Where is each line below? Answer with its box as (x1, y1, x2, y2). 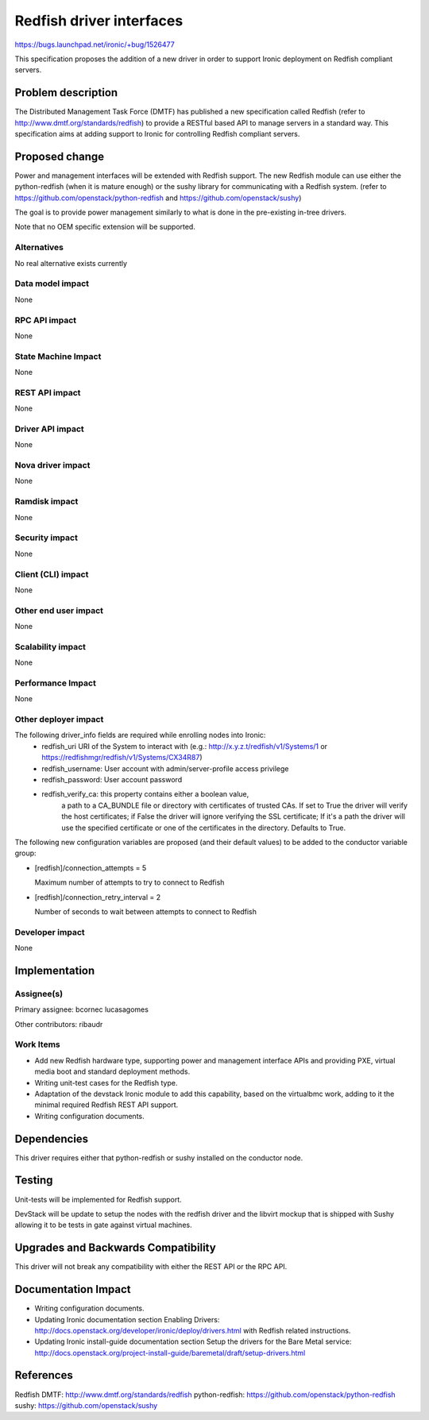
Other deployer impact (14, 714, 104, 725)
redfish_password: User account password (41, 775, 183, 785)
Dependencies (14, 1132, 89, 1145)
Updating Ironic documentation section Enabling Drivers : (34, 1314, 220, 1324)
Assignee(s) (14, 988, 64, 999)
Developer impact (14, 926, 85, 937)
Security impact (14, 532, 79, 543)
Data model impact (14, 278, 90, 289)
